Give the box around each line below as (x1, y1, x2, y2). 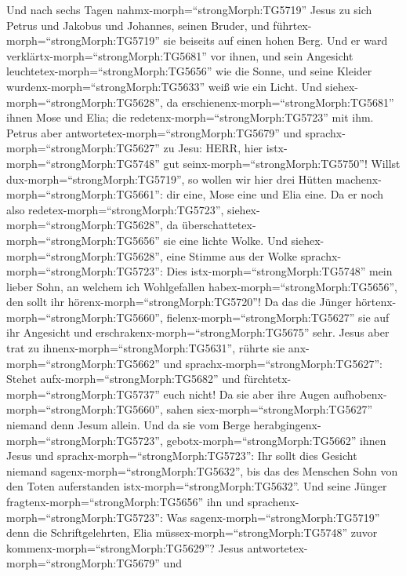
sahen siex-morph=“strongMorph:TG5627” (166, 401, 373, 417)
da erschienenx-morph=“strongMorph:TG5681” (166, 93, 394, 110)
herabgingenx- (253, 417, 321, 433)
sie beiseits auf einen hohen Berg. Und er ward (163, 32, 388, 49)
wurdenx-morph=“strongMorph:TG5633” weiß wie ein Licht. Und (6, 78, 322, 94)
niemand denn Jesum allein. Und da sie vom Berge (6, 417, 250, 433)
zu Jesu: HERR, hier (163, 140, 263, 156)
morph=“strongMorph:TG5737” (6, 385, 160, 402)
